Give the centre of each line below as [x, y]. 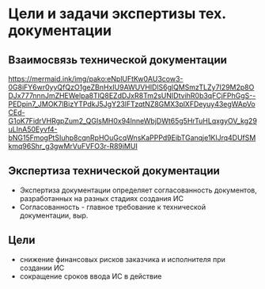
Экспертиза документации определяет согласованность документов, [138, 190]
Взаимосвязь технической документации [118, 60]
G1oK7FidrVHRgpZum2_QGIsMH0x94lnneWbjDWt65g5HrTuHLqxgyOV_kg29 [132, 121]
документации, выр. [54, 215]
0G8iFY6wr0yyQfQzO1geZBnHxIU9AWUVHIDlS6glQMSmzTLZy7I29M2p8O [131, 87]
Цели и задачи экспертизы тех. [117, 14]
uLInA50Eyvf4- [33, 129]
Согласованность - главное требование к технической [113, 207]
